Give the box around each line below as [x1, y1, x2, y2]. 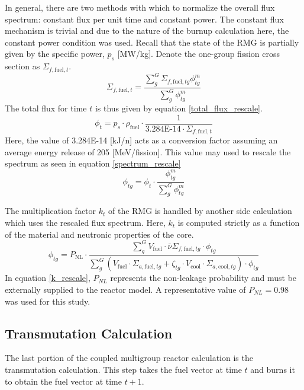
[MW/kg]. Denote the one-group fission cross [117, 47, 280, 60]
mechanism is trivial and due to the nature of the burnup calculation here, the [5, 24, 289, 37]
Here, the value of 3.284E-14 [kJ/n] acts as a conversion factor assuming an [5, 134, 278, 146]
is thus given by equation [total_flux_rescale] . [95, 102, 263, 114]
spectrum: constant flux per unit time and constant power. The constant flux [5, 12, 284, 25]
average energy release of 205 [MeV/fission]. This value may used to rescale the [5, 145, 291, 158]
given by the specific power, [5, 47, 105, 60]
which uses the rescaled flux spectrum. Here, [5, 216, 166, 229]
